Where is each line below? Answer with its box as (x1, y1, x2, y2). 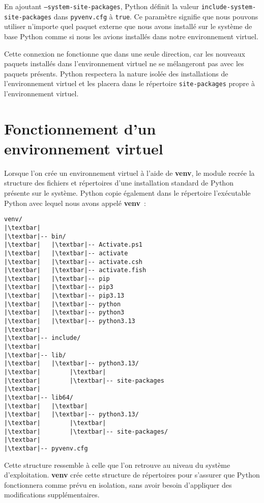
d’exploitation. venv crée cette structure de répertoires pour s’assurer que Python (4, 469, 260, 480)
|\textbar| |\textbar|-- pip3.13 (4, 292, 125, 300)
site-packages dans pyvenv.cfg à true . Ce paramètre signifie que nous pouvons (4, 11, 258, 21)
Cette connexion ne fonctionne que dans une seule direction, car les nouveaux (4, 48, 245, 59)
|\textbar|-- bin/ (4, 232, 66, 240)
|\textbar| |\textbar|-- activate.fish (4, 267, 146, 274)
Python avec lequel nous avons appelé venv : (4, 197, 146, 208)
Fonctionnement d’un (4, 118, 156, 139)
